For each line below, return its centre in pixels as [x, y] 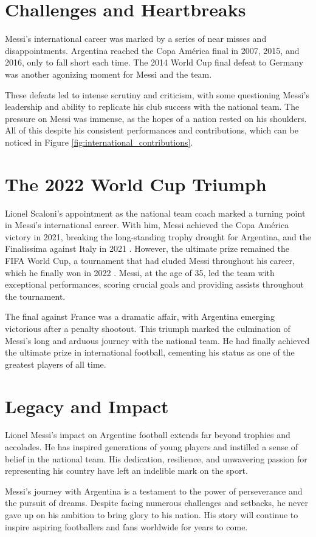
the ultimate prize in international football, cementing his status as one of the [150, 352]
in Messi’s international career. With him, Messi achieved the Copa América [147, 225]
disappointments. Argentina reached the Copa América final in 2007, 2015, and [152, 50]
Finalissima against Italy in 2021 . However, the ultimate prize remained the [147, 248]
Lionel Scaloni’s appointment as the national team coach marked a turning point [155, 213]
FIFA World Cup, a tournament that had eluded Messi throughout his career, [150, 260]
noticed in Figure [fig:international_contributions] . [99, 142]
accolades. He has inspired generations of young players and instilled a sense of [152, 447]
